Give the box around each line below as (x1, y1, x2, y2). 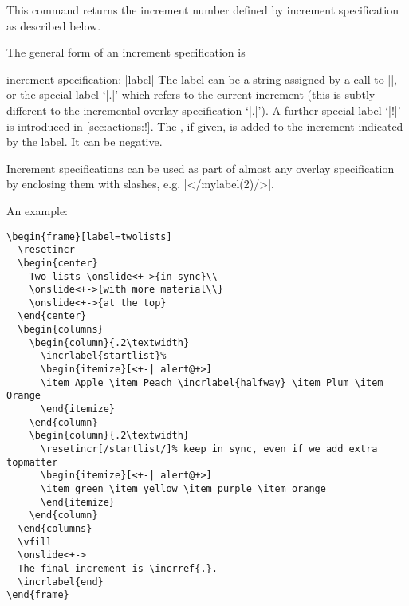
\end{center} (18, 310, 87, 322)
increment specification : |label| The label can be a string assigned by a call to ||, (6, 70, 397, 87)
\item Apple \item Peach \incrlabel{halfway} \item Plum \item (40, 376, 383, 388)
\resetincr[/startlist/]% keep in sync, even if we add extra (40, 443, 378, 455)
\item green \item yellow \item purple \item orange (40, 483, 326, 494)
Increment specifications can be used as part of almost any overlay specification (6, 159, 395, 176)
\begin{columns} (18, 324, 104, 336)
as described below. (6, 17, 101, 33)
